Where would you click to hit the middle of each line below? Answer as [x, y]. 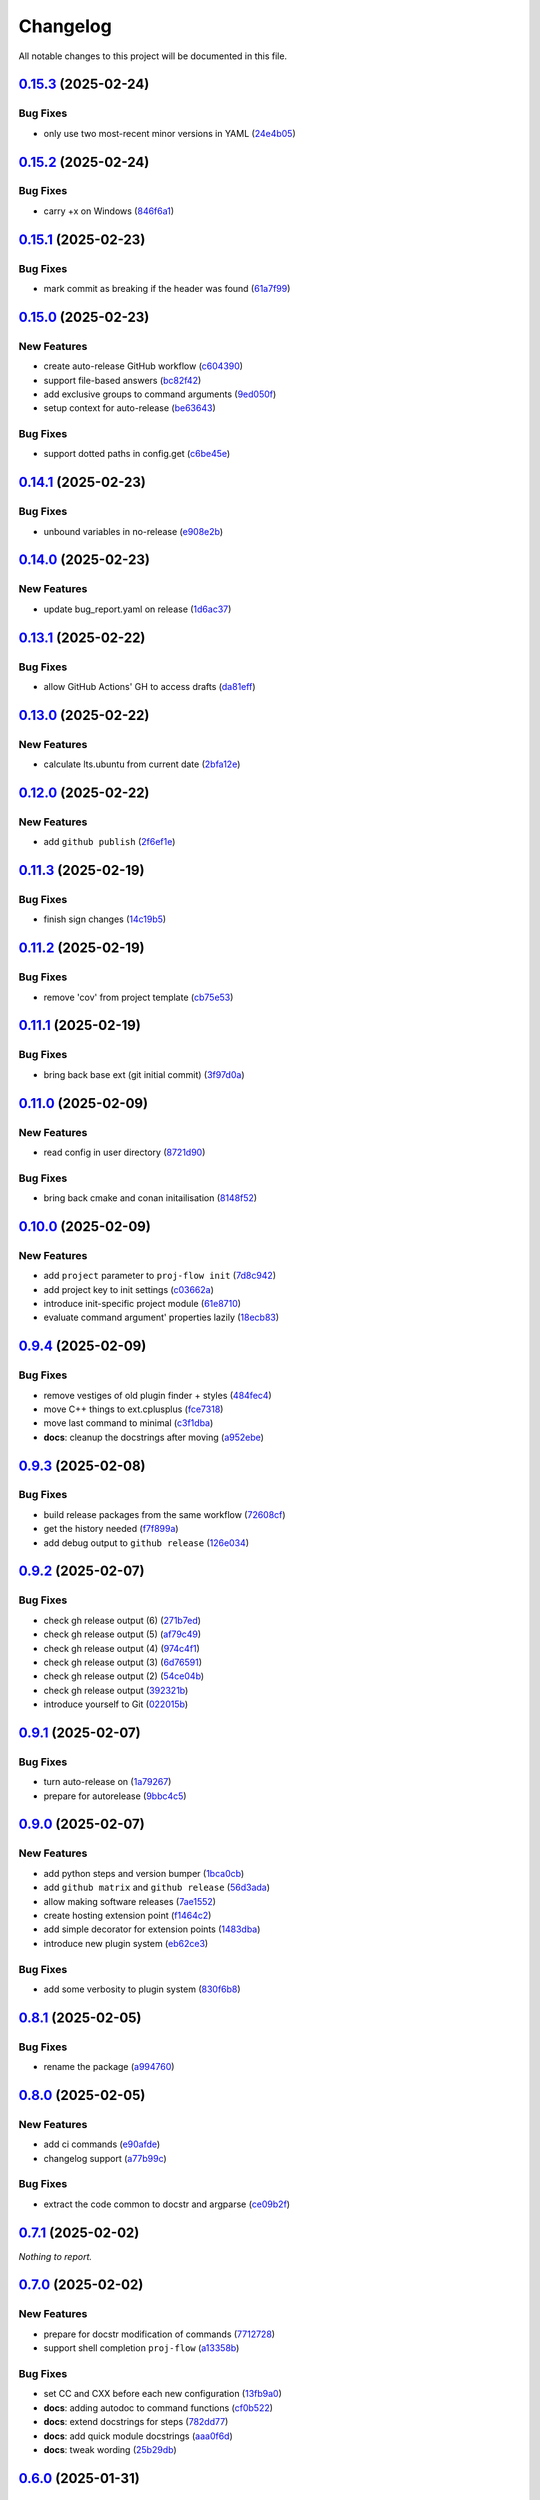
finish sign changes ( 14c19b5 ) [105, 919]
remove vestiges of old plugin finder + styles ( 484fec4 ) [157, 1395]
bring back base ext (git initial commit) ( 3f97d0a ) [144, 1074]
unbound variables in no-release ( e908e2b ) [133, 531]
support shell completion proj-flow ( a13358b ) [141, 2348]
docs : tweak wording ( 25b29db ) [110, 2449]
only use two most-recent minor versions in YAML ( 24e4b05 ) [170, 133]
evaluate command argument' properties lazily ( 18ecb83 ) [161, 1317]
